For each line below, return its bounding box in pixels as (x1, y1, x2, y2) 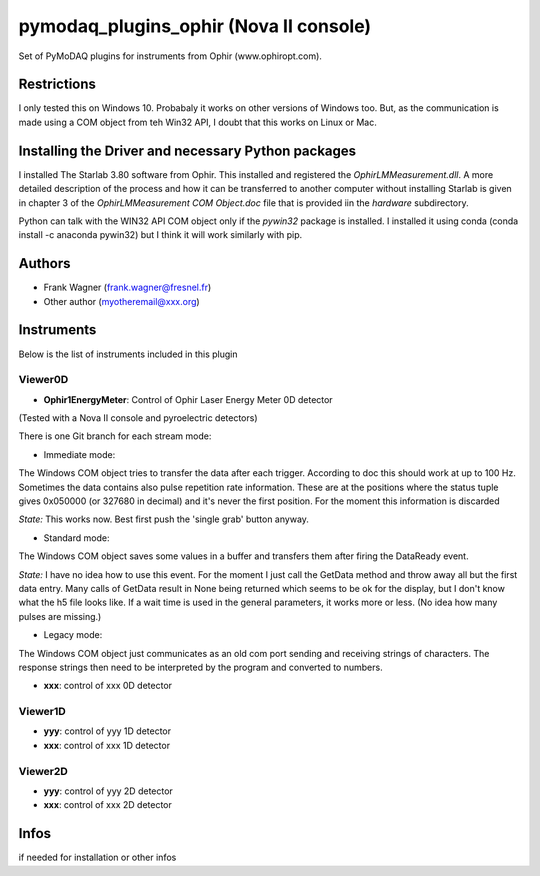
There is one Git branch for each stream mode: (18, 430, 212, 442)
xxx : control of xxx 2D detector (43, 799, 172, 811)
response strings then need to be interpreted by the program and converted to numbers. (18, 661, 384, 673)
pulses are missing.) (18, 610, 102, 622)
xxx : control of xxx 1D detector (43, 739, 170, 751)
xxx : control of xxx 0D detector (43, 680, 173, 692)
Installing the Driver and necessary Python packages (18, 142, 357, 159)
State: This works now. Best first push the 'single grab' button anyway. (18, 513, 310, 525)
